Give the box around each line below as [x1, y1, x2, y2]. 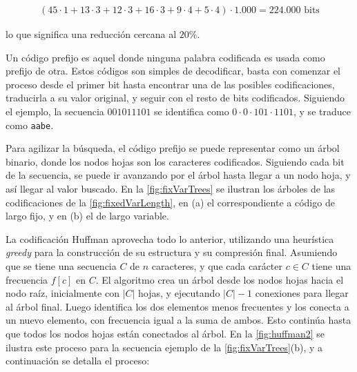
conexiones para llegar [255, 286, 349, 300]
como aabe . [6, 117, 54, 132]
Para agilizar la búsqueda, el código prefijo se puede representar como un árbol [6, 141, 340, 155]
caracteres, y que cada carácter [151, 259, 283, 273]
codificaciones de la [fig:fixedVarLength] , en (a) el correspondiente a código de [6, 195, 335, 209]
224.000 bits [269, 6, 320, 16]
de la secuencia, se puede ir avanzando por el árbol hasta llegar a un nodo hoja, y [6, 168, 351, 182]
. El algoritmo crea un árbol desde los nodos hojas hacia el [95, 272, 344, 286]
